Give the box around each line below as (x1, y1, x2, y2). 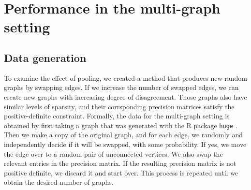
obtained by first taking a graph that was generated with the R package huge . (4, 120, 237, 130)
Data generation (4, 50, 87, 65)
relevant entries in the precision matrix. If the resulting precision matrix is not (4, 158, 236, 168)
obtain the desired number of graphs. (4, 177, 114, 187)
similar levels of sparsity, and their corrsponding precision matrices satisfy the (4, 101, 235, 111)
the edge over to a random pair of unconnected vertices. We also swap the (4, 148, 223, 159)
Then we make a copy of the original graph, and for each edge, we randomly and (4, 130, 243, 140)
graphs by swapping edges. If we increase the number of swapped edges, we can (4, 82, 239, 92)
